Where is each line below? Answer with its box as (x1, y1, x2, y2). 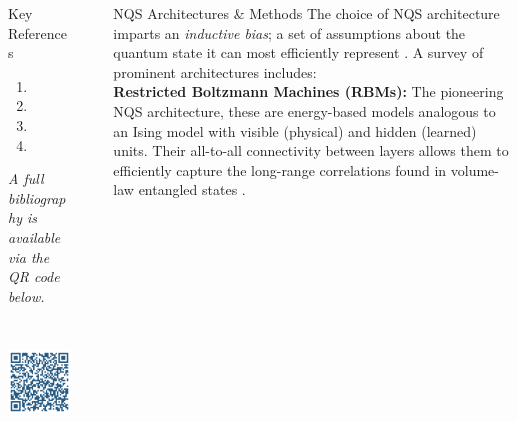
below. (8, 285, 45, 306)
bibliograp (8, 187, 66, 208)
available (8, 226, 61, 247)
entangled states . (138, 179, 246, 200)
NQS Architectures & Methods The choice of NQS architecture (113, 3, 500, 23)
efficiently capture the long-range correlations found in (113, 159, 447, 180)
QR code (8, 266, 60, 287)
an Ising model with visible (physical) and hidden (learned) (113, 120, 477, 141)
